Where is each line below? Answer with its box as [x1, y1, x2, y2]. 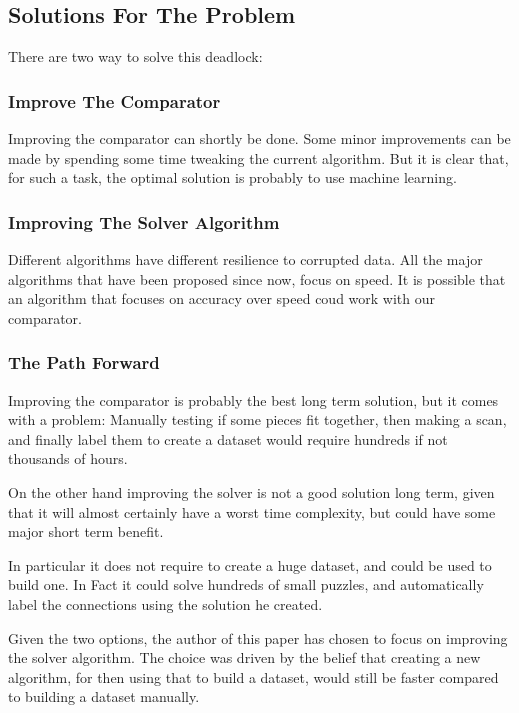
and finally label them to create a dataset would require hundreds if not [8, 428, 448, 449]
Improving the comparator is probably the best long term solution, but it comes [8, 389, 499, 410]
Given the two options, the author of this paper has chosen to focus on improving [8, 627, 508, 648]
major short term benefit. [8, 521, 164, 542]
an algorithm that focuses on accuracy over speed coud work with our [8, 288, 436, 309]
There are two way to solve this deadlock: [8, 46, 263, 67]
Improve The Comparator [8, 88, 221, 113]
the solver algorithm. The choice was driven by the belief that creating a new [8, 647, 481, 668]
